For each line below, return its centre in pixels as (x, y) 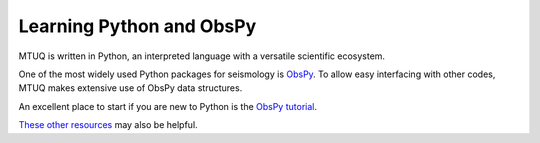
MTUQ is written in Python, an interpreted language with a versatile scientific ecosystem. (201, 56)
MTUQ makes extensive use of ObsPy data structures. (130, 88)
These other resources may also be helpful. (108, 125)
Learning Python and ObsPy (137, 26)
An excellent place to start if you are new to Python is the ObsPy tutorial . (167, 106)
